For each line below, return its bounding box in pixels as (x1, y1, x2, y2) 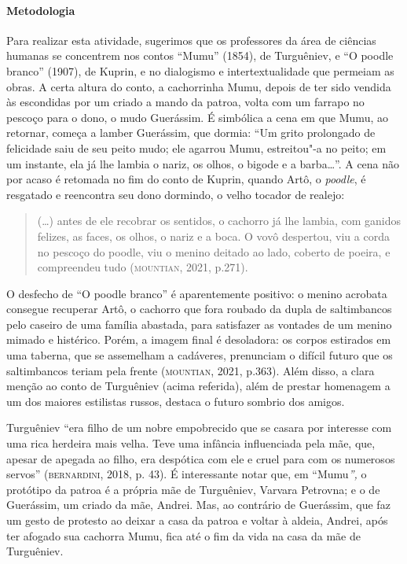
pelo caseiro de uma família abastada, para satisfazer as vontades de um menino (6, 315, 392, 332)
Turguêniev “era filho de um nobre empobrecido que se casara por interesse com (6, 419, 392, 436)
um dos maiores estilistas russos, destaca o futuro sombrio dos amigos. (6, 393, 345, 409)
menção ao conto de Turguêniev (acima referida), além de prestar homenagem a (6, 378, 390, 394)
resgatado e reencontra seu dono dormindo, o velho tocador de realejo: (6, 186, 345, 202)
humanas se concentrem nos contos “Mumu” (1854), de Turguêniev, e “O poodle (6, 47, 394, 64)
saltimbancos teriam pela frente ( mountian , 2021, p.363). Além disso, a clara (6, 362, 375, 378)
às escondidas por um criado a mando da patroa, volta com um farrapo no (6, 94, 365, 110)
